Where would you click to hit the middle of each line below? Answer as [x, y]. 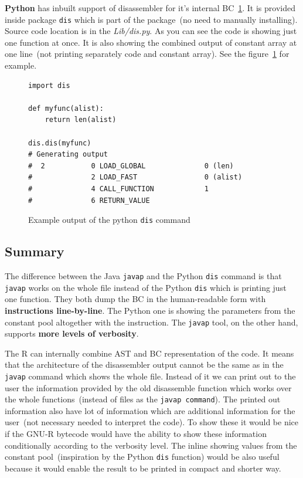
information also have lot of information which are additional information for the [150, 410]
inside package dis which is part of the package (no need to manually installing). [151, 19]
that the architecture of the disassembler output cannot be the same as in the [144, 365]
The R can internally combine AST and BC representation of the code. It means [149, 353]
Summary [35, 251]
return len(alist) [81, 120]
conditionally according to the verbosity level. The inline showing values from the [151, 445]
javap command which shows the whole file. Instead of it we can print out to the [150, 376]
